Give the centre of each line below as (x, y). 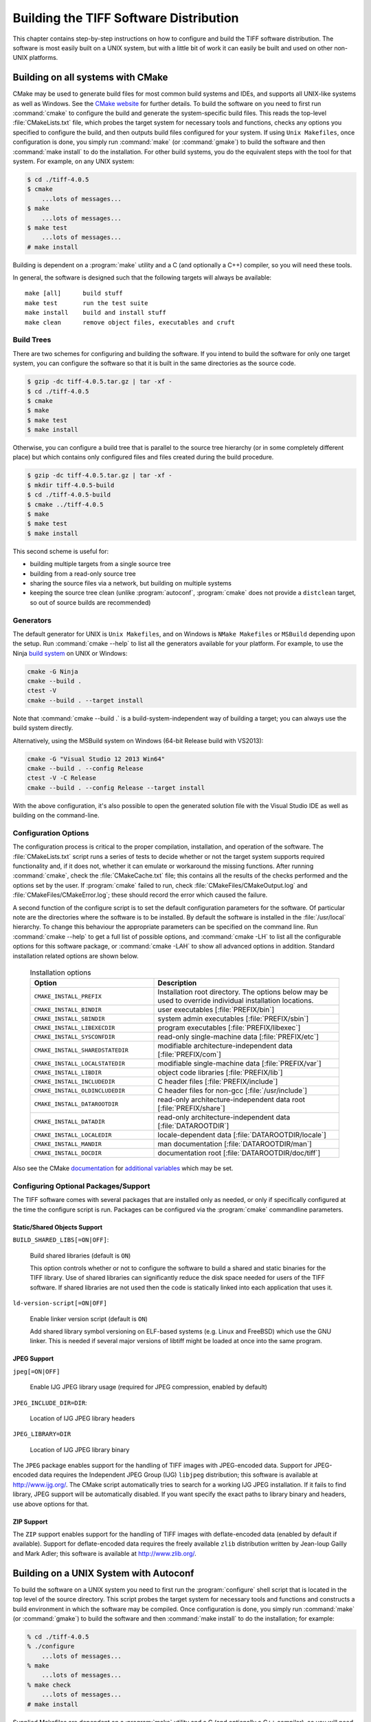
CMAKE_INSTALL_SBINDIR (70, 1018)
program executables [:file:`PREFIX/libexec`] (229, 1028)
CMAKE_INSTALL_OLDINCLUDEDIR (80, 1091)
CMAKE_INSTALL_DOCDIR (68, 1153)
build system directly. (43, 728)
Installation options (60, 973)
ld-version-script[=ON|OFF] (60, 1303)
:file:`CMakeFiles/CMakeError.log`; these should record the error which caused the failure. (140, 895)
